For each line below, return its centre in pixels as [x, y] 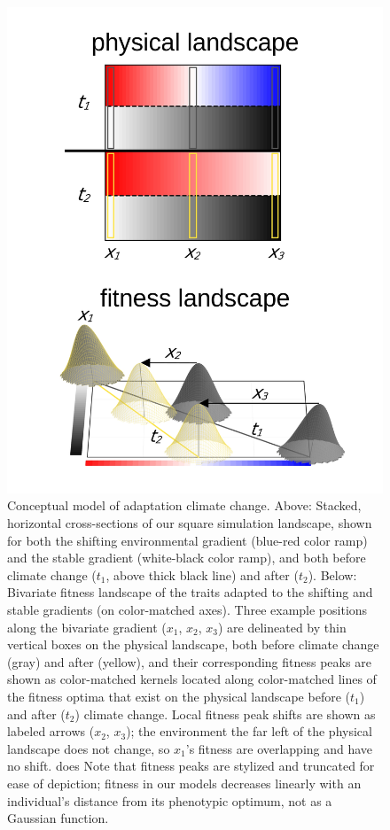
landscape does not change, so [89, 748]
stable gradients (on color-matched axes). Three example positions [187, 610]
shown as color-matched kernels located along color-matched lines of [192, 679]
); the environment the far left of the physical [249, 731]
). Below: [332, 574]
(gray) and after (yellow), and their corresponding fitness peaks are [189, 661]
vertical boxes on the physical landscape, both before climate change [193, 644]
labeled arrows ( [51, 731]
